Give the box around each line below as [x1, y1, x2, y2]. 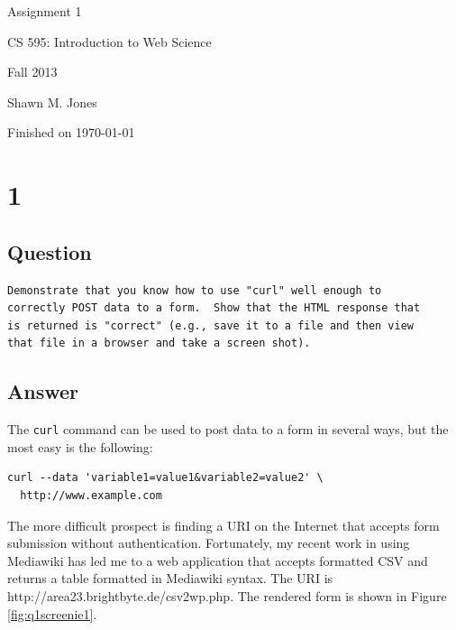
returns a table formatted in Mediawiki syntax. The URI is [7, 569, 333, 588]
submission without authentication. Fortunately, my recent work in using [7, 533, 410, 552]
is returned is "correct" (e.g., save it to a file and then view [7, 319, 415, 332]
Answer [7, 377, 79, 405]
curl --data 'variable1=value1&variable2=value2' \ [7, 471, 324, 485]
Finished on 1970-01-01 [7, 123, 135, 142]
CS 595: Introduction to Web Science [7, 32, 212, 51]
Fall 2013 [7, 62, 58, 81]
